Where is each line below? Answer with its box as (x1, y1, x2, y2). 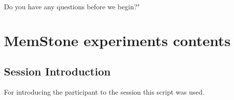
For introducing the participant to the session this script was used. (4, 87, 205, 97)
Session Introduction (4, 64, 111, 79)
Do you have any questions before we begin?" (4, 1, 140, 11)
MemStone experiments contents (4, 30, 231, 50)
